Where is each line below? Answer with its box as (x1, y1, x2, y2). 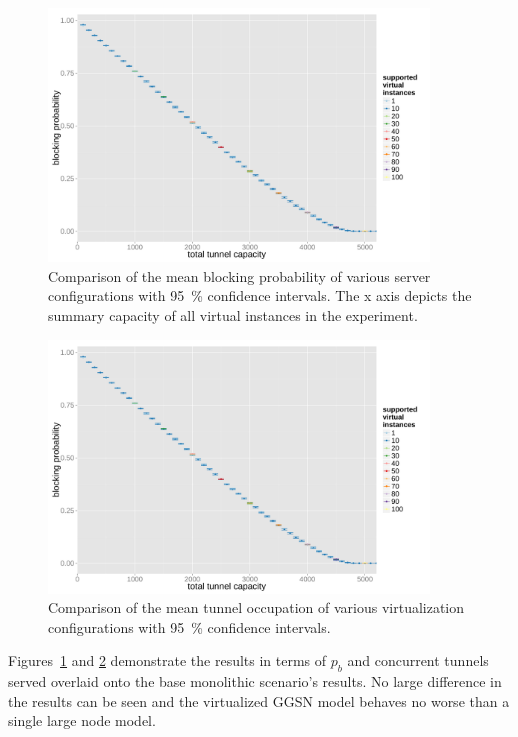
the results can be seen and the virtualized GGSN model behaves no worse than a (8, 690, 510, 711)
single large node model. (8, 710, 156, 731)
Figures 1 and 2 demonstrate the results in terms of (8, 650, 327, 671)
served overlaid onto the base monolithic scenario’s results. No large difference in (8, 671, 502, 692)
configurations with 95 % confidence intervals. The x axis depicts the (48, 285, 472, 306)
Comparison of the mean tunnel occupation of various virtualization (48, 597, 465, 618)
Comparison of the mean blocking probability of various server (48, 265, 431, 286)
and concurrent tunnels (347, 650, 489, 671)
